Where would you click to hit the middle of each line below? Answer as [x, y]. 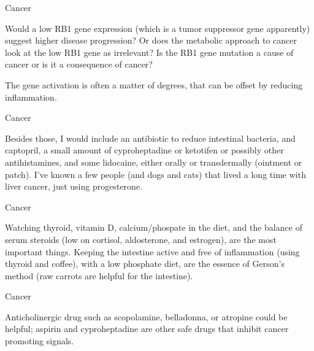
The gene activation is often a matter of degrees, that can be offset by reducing [154, 84]
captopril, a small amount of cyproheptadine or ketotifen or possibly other [144, 150]
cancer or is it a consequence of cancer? [79, 64]
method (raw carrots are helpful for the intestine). [99, 275]
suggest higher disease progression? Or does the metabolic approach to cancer [151, 40]
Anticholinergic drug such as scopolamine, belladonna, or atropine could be [146, 316]
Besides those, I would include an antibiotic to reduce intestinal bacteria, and [150, 138]
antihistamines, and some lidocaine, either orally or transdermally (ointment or [154, 162]
